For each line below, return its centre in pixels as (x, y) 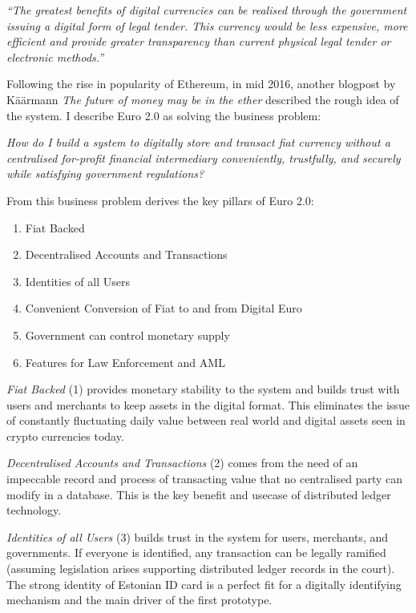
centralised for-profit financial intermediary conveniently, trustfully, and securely (204, 157)
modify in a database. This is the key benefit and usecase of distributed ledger (199, 494)
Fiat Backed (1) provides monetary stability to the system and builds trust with (203, 389)
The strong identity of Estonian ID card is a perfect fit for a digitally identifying (204, 584)
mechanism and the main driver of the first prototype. (139, 600)
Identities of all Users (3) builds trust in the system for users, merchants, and (197, 536)
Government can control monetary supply (127, 335)
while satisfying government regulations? (105, 173)
